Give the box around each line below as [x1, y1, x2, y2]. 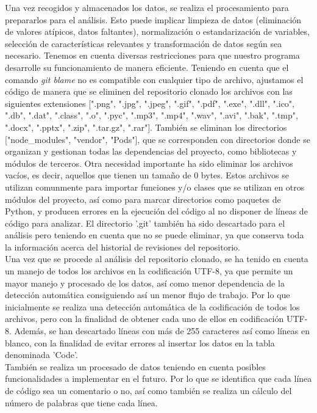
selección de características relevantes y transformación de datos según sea [5, 37, 282, 49]
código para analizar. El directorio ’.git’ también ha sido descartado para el [5, 216, 285, 229]
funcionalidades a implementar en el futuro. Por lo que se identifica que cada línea [5, 372, 312, 385]
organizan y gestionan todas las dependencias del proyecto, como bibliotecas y [5, 145, 297, 158]
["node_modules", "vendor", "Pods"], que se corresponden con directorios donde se [5, 133, 310, 145]
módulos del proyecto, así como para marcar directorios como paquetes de [5, 192, 281, 205]
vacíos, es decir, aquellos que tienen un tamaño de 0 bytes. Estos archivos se [5, 169, 289, 181]
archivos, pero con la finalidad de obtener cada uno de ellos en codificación [5, 312, 284, 325]
